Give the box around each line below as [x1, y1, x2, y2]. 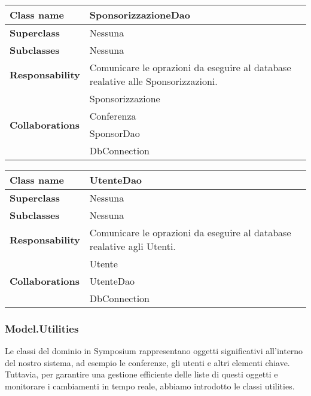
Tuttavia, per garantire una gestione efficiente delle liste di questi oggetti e [5, 368, 278, 380]
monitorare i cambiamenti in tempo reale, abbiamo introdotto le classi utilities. [5, 380, 295, 392]
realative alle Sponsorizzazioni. [89, 74, 218, 88]
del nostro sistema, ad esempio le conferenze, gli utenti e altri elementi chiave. [5, 356, 290, 368]
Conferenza [89, 109, 136, 123]
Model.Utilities [5, 321, 79, 336]
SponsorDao [89, 126, 140, 140]
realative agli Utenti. [89, 239, 176, 253]
